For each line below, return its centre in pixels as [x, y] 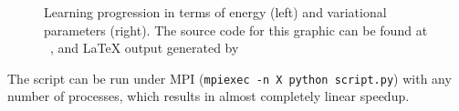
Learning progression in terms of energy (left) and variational [215, 12]
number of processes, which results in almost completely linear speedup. [209, 96]
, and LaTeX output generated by [145, 48]
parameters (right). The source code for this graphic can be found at [236, 30]
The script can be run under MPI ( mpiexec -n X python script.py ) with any [229, 78]
